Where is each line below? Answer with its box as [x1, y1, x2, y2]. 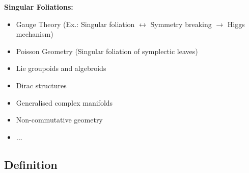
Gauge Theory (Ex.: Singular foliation [16, 18, 135, 29]
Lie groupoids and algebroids [16, 63, 106, 73]
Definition [4, 156, 58, 172]
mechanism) [16, 29, 53, 39]
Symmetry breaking [150, 18, 212, 29]
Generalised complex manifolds [16, 97, 113, 108]
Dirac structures [16, 80, 67, 90]
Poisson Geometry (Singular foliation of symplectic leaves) [16, 45, 198, 56]
